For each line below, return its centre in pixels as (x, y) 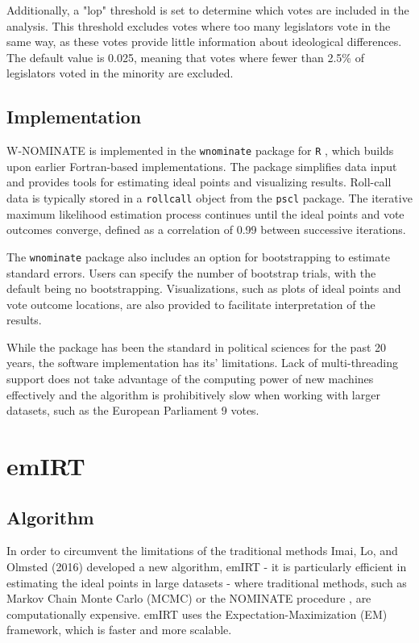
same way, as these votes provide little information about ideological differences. (204, 42)
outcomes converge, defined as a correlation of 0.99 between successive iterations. (206, 230)
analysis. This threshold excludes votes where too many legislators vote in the (199, 25)
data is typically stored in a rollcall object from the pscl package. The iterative (209, 198)
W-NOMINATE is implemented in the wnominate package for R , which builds (200, 150)
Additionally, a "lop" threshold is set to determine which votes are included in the (208, 10)
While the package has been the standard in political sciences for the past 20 (197, 347)
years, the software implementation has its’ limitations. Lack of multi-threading (203, 363)
